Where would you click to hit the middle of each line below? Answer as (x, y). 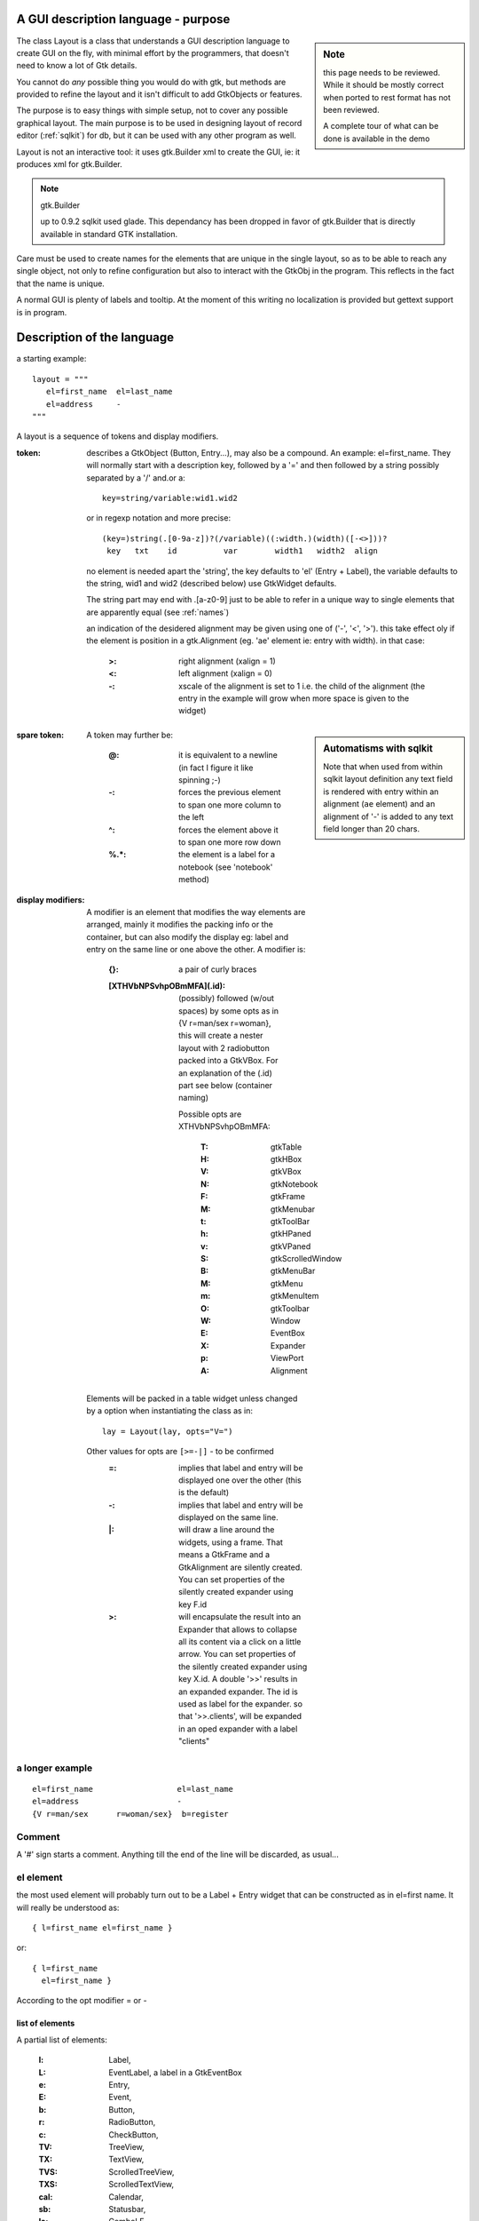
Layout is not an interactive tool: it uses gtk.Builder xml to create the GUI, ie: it (158, 152)
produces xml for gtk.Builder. (70, 164)
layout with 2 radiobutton (224, 1047)
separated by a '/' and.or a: (136, 478)
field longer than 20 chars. (372, 829)
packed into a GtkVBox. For (228, 1061)
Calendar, (126, 2197)
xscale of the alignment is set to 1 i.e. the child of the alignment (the (302, 686)
